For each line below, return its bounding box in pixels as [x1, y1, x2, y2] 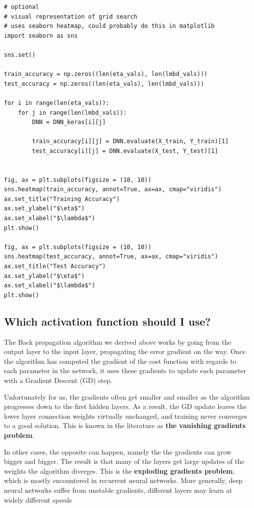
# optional [4, 3, 39, 10]
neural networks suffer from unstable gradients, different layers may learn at [4, 484, 232, 495]
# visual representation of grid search [4, 13, 138, 20]
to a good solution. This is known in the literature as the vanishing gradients [4, 420, 246, 431]
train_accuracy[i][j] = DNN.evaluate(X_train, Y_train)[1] [32, 138, 229, 145]
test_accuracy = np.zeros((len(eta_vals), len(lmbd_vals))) [4, 80, 204, 87]
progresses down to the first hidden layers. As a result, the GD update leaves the [4, 401, 247, 411]
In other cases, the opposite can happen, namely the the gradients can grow [4, 446, 231, 457]
